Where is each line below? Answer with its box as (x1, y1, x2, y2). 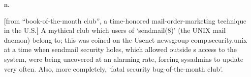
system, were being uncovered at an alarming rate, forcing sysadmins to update (4, 53, 244, 64)
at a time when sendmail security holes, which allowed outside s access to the (4, 44, 237, 54)
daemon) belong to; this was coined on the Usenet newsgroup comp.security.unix (4, 34, 247, 45)
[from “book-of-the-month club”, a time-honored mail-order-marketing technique (4, 15, 247, 26)
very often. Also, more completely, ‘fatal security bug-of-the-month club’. (4, 63, 223, 74)
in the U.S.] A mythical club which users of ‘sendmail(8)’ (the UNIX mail (4, 25, 226, 35)
